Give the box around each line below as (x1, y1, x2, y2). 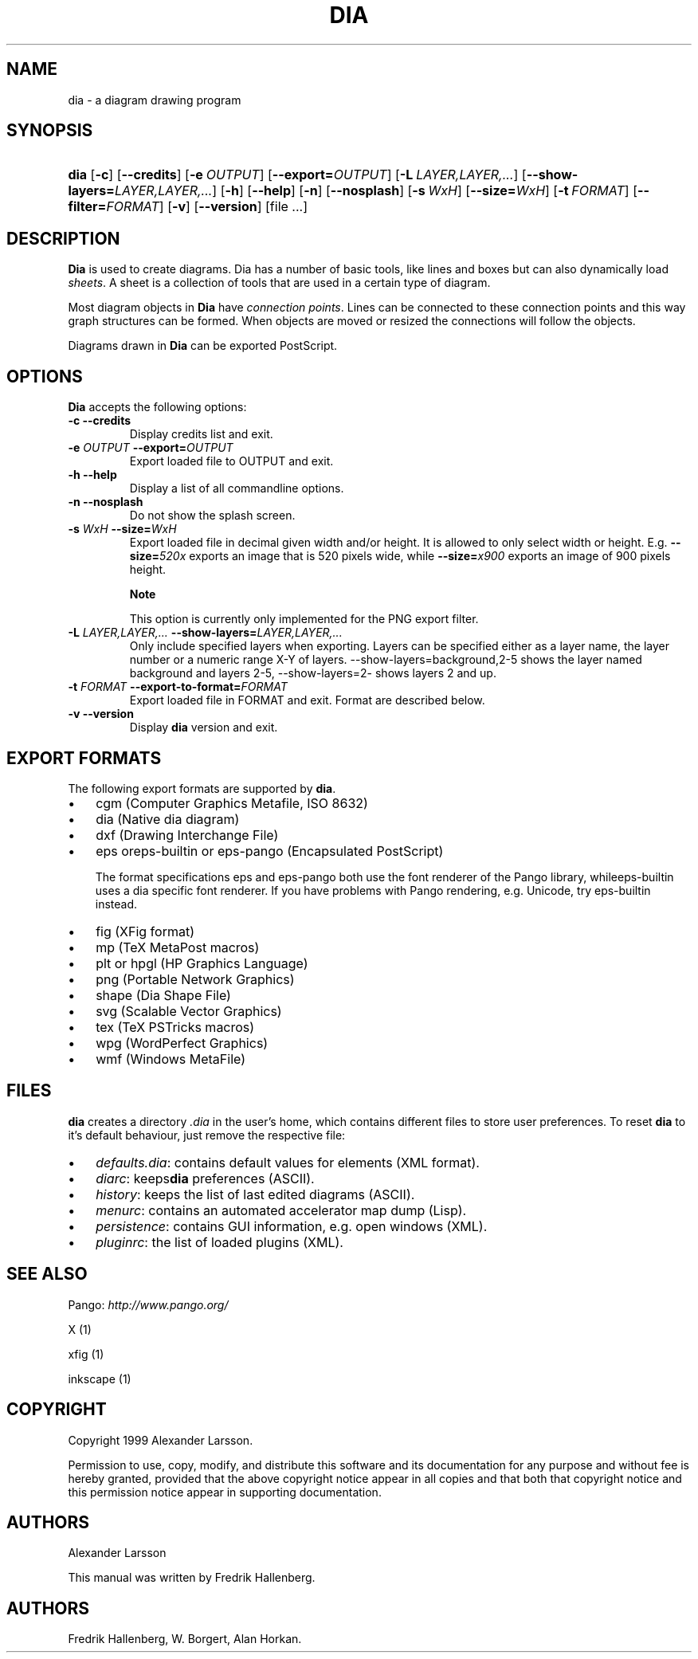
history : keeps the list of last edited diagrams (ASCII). (96, 1186, 415, 1202)
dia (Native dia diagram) (96, 810, 240, 827)
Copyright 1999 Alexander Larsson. (68, 1433, 253, 1447)
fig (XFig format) (96, 923, 195, 939)
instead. (95, 896, 138, 911)
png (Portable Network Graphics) (96, 971, 295, 987)
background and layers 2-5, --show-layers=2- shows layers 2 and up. (129, 666, 496, 680)
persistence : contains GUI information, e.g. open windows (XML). (96, 1218, 488, 1234)
